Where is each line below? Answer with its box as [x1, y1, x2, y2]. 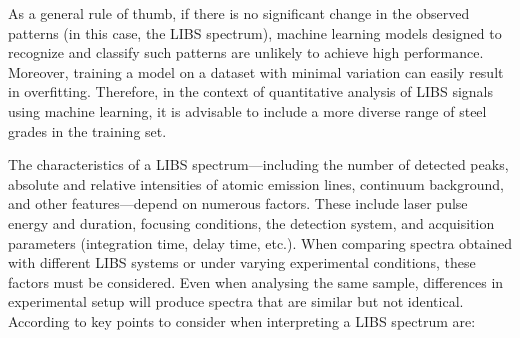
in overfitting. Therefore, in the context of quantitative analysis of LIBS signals [8, 81, 494, 102]
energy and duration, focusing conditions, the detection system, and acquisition [8, 212, 495, 233]
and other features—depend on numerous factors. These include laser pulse [8, 193, 468, 214]
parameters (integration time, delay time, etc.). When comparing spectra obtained [8, 232, 512, 253]
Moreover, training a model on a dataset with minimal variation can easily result [8, 61, 504, 82]
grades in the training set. [8, 120, 167, 141]
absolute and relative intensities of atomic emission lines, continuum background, [8, 173, 504, 194]
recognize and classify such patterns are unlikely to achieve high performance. [8, 42, 484, 63]
